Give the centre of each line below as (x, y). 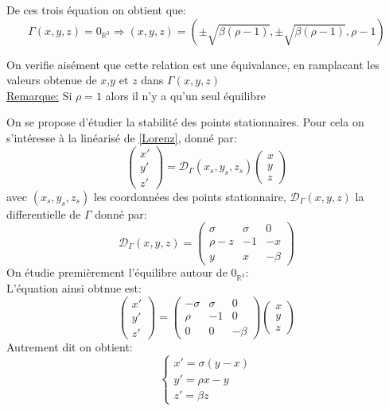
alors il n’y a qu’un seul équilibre (185, 95)
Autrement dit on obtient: (70, 346)
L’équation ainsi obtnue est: (74, 288)
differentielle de (44, 213)
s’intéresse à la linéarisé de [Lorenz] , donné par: (122, 137)
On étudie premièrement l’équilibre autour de (117, 272)
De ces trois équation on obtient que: (96, 10)
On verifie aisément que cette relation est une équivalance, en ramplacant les (193, 64)
